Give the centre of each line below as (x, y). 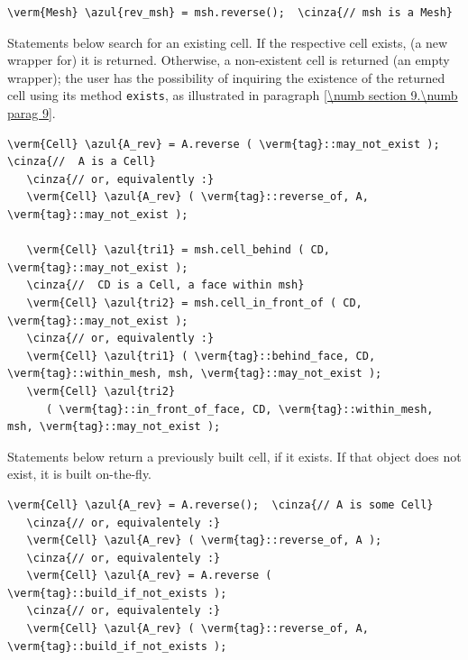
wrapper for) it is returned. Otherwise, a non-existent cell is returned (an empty (229, 60)
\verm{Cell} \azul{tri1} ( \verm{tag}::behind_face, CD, (201, 356)
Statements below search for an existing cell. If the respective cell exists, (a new (228, 42)
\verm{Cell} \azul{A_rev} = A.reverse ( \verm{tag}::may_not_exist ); (224, 144)
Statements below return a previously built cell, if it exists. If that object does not (234, 456)
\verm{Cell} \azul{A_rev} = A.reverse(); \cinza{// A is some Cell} (220, 504)
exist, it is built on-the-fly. (80, 474)
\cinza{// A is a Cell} (82, 162)
